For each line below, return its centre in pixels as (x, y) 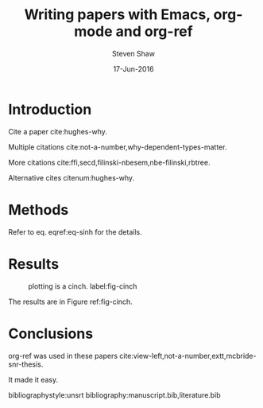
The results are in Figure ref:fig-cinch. (70, 301)
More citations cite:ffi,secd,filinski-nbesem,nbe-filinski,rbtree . (109, 162)
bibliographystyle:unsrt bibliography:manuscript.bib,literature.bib (114, 394)
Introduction (50, 109)
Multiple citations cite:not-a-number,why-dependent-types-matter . (118, 147)
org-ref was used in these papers (63, 356)
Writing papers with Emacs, (117, 15)
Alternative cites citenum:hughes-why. (72, 177)
